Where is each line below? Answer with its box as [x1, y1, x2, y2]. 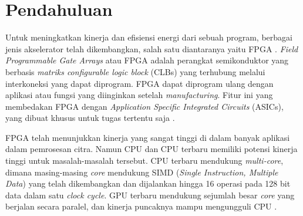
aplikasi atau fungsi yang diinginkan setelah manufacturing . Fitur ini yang [5, 89, 273, 101]
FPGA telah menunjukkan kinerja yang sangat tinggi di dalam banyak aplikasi [5, 131, 290, 143]
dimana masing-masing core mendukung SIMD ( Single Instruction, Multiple [5, 166, 278, 178]
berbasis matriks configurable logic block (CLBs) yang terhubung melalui [5, 65, 265, 77]
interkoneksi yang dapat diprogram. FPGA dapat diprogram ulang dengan [5, 77, 274, 89]
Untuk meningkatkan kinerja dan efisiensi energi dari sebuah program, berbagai [5, 31, 292, 43]
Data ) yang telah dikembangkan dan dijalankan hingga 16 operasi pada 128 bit [5, 177, 291, 190]
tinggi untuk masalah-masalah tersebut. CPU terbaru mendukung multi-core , [5, 154, 284, 167]
